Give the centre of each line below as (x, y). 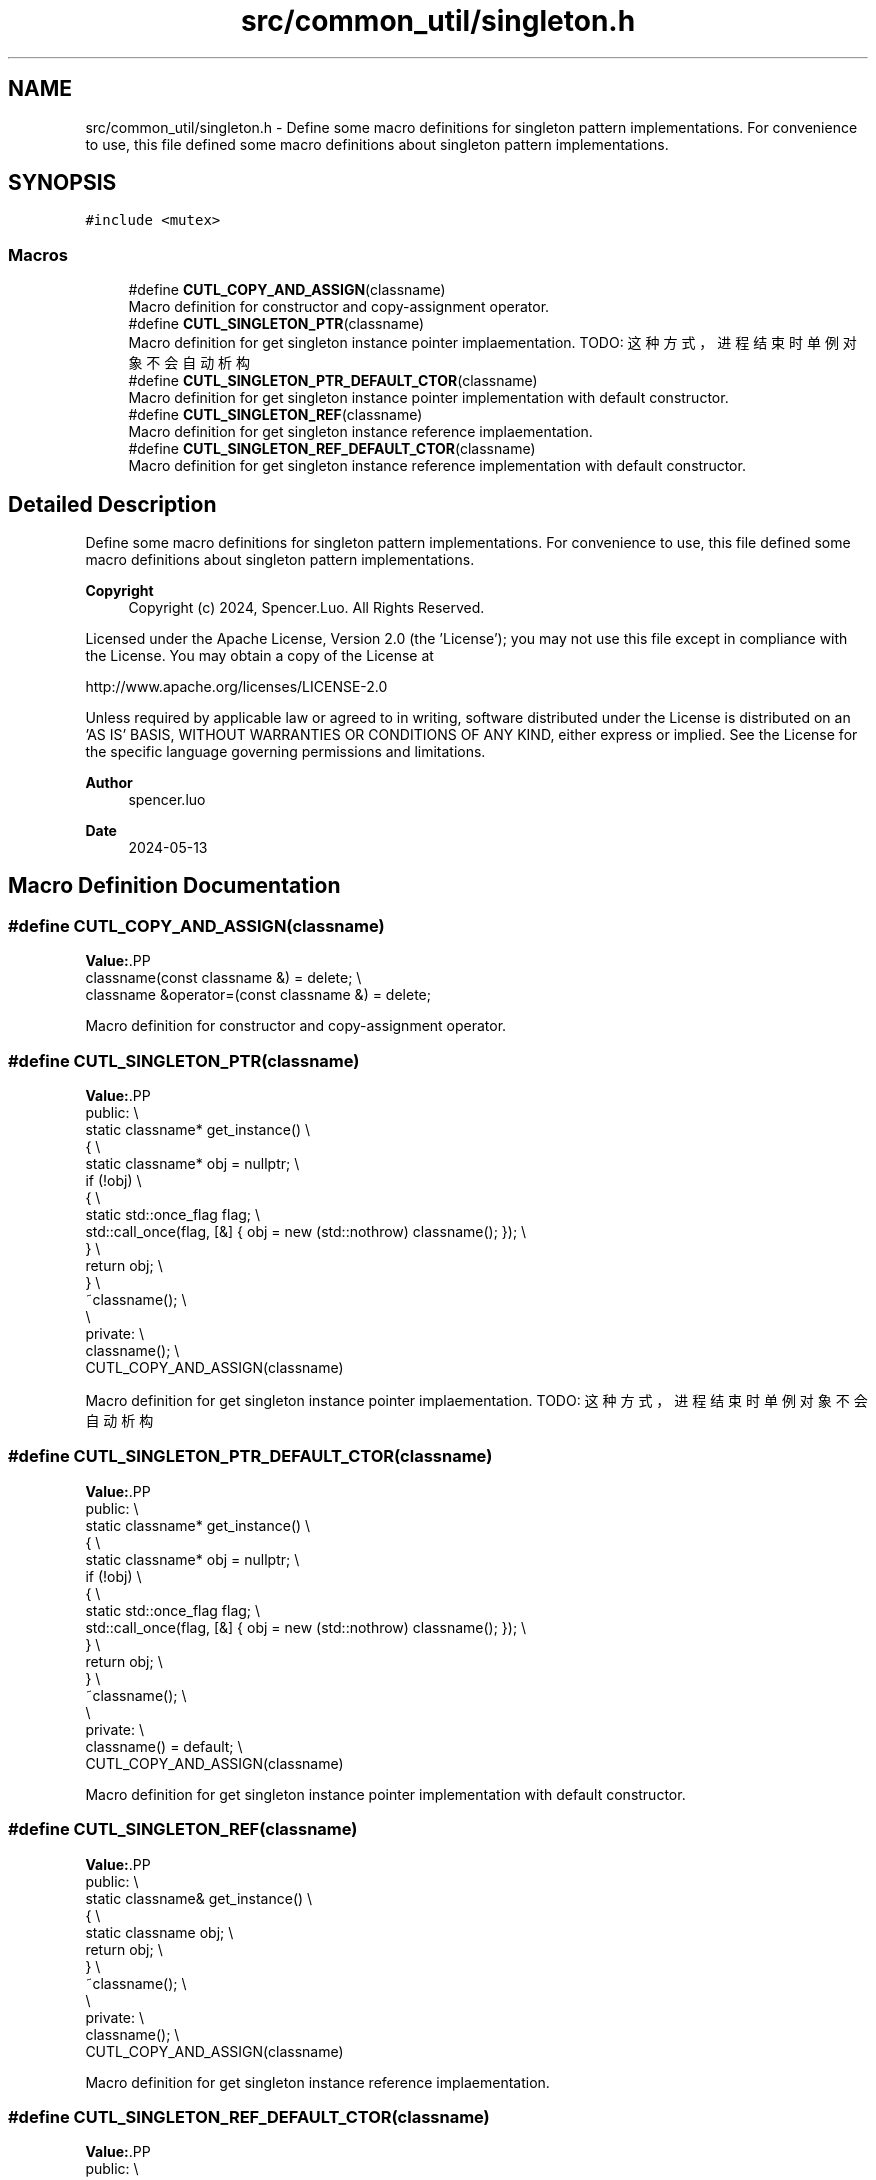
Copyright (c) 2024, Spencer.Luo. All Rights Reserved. (306, 608)
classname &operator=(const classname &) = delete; (258, 995)
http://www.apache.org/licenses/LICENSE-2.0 (236, 687)
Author (109, 783)
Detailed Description (112, 504)
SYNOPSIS (62, 183)
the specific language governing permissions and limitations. (285, 752)
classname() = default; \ (164, 1746)
